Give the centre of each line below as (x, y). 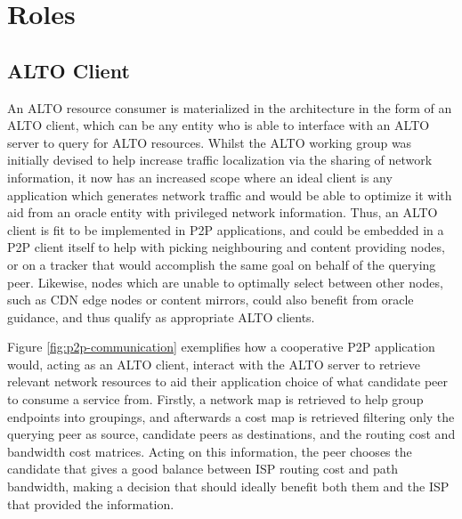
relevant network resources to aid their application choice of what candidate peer (228, 381)
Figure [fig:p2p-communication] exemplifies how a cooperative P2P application (221, 347)
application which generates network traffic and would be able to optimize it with (230, 195)
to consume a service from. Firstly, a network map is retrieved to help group (215, 399)
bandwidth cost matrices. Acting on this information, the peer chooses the (210, 451)
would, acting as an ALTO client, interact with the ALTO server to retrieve (214, 364)
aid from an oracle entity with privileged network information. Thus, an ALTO (223, 212)
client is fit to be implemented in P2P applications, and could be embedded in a (226, 229)
